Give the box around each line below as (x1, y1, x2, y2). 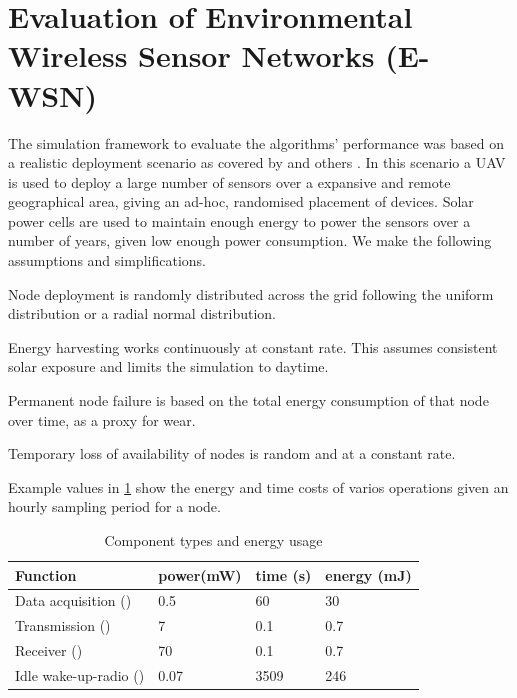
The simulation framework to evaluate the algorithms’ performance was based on (8, 132, 504, 153)
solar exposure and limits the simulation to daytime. (8, 356, 329, 377)
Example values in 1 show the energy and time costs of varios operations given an (8, 476, 509, 497)
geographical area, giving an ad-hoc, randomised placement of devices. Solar (8, 191, 474, 212)
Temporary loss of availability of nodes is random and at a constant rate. (8, 443, 456, 464)
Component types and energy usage (104, 530, 323, 550)
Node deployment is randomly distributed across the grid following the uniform (8, 283, 494, 304)
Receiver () (15, 640, 83, 661)
